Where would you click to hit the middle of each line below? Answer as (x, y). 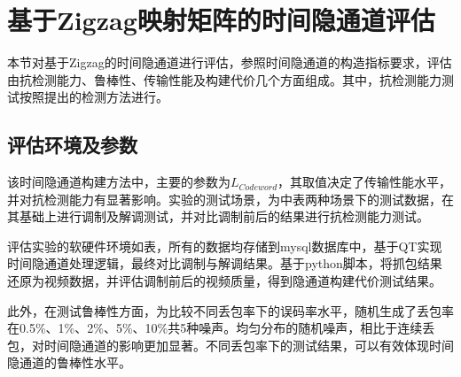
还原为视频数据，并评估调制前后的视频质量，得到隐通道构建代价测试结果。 (224, 281)
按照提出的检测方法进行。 (94, 97)
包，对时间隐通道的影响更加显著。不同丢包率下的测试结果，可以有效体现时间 (230, 345)
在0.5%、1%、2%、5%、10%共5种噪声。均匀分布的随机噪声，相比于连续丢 (221, 328)
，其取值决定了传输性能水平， (365, 182)
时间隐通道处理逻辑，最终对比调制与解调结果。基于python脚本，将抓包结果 (225, 263)
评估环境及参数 (72, 145)
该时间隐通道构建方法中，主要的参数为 (119, 182)
